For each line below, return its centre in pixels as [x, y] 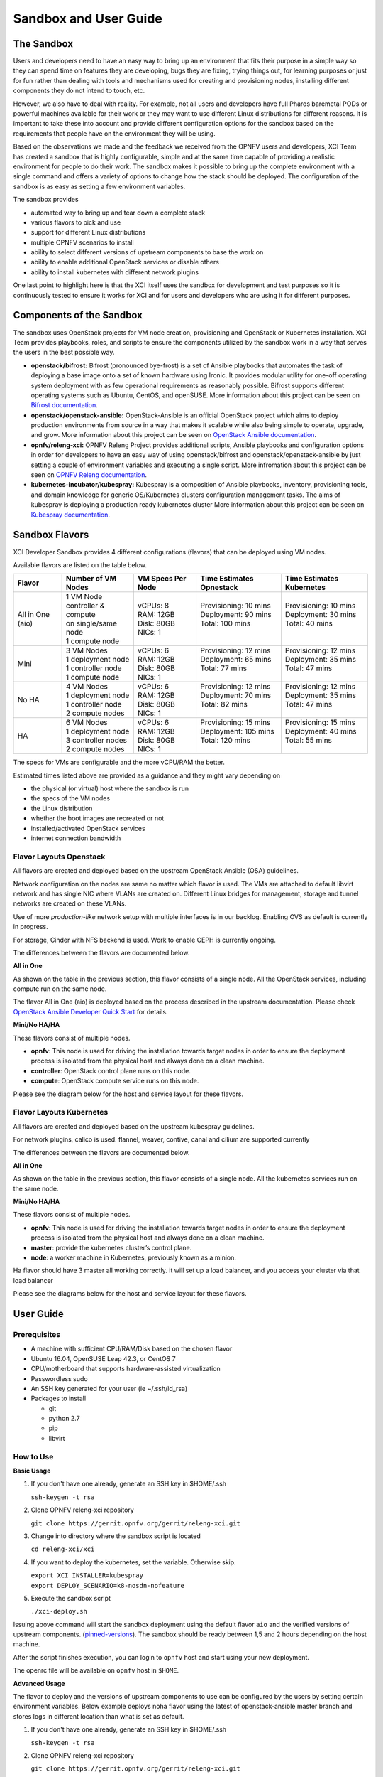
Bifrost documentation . [65, 405]
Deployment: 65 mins [236, 660]
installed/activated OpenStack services [88, 828]
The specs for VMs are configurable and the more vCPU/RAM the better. [119, 762]
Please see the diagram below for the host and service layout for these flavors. [128, 1094]
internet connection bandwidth [76, 838]
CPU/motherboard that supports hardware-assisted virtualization [126, 1369]
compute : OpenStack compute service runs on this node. [115, 1081]
